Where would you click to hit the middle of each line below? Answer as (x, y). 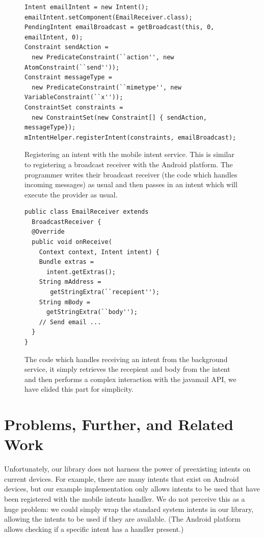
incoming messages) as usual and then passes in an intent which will (131, 184)
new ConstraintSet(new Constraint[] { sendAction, (119, 117)
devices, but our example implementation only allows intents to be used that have (132, 489)
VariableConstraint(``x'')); (74, 97)
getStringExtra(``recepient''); (105, 292)
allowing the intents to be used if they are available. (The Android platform (122, 519)
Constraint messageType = (68, 77)
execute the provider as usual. (71, 194)
